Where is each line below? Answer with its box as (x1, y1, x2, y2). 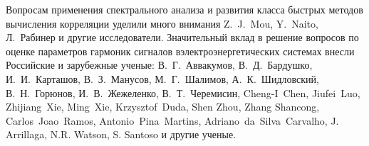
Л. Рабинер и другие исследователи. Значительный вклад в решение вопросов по (6, 30, 359, 45)
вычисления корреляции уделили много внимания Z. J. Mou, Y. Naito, (6, 16, 318, 30)
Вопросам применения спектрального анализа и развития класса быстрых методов (6, 2, 363, 16)
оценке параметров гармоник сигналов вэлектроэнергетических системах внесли (6, 43, 355, 58)
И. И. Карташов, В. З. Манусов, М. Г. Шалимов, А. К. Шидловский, (6, 71, 319, 86)
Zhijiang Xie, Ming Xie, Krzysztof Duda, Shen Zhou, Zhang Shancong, (6, 99, 320, 114)
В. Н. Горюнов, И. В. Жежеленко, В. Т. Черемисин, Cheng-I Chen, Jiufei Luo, (6, 85, 360, 100)
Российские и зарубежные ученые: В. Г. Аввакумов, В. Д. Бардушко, (6, 57, 313, 72)
